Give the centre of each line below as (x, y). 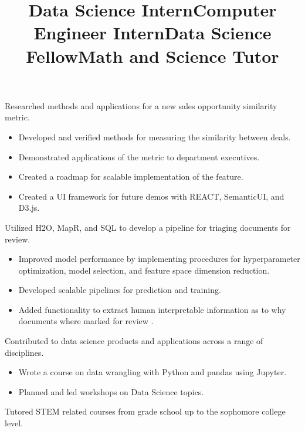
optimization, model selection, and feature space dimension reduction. (144, 270)
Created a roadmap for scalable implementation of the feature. (131, 176)
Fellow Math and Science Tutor (152, 55)
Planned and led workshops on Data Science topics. (111, 391)
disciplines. (24, 352)
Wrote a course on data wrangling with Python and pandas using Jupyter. (152, 372)
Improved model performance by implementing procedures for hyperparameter (159, 259)
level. (14, 423)
